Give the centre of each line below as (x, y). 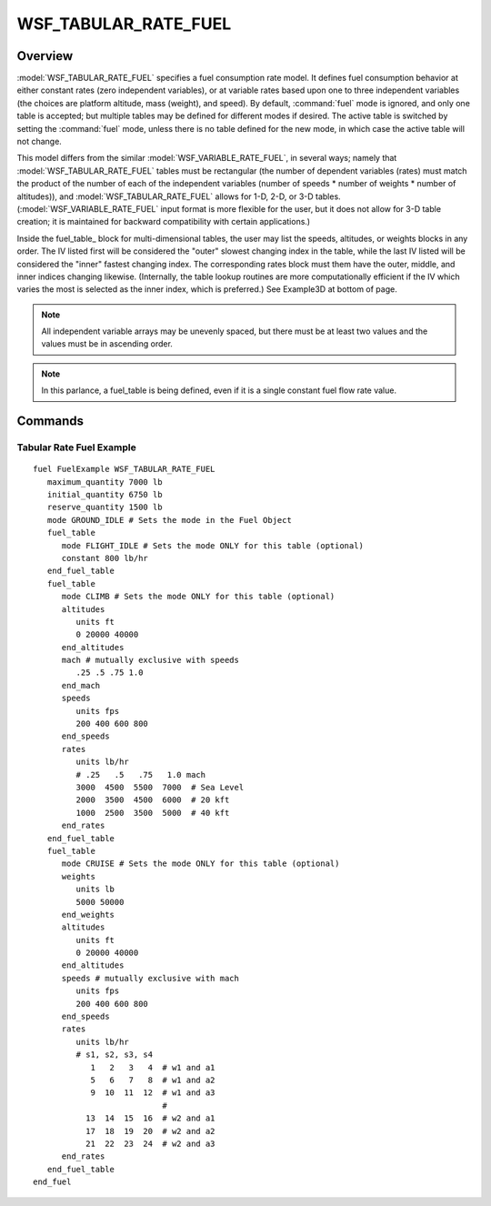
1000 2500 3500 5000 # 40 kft (153, 813)
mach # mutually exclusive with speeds (150, 660)
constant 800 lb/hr (105, 558)
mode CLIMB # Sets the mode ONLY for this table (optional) (198, 597)
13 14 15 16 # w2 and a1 (150, 1118)
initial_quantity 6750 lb (105, 495)
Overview (45, 56)
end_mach (81, 685)
